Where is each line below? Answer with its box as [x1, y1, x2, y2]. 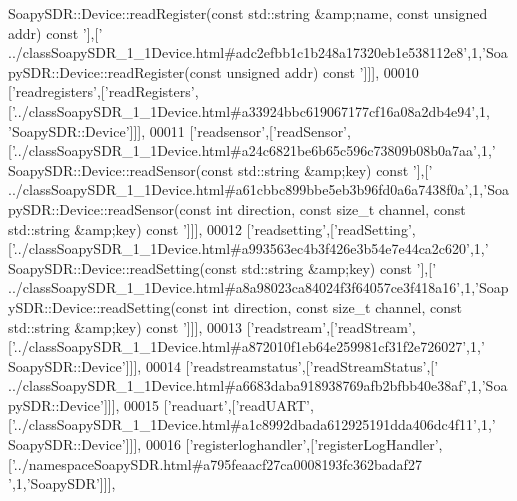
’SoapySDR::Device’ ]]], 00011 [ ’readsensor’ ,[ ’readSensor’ [8, 120, 348, 141]
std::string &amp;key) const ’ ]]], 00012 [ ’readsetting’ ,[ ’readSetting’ [8, 218, 412, 239]
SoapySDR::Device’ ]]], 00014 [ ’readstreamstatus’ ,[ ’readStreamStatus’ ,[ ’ [8, 355, 439, 376]
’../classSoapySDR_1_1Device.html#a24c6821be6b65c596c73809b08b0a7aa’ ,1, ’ [11, 140, 496, 161]
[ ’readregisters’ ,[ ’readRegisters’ [8, 81, 195, 102]
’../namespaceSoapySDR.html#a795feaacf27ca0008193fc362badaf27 [11, 453, 422, 474]
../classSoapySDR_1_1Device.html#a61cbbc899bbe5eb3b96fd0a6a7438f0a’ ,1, [8, 179, 484, 200]
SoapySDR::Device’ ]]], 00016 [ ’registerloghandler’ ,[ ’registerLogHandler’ [8, 434, 439, 455]
